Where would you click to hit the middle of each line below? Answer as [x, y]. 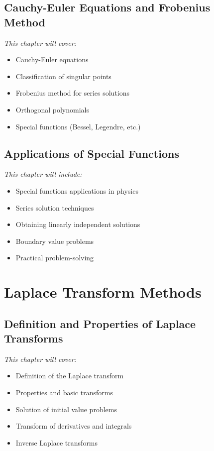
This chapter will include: [43, 174]
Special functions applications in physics [77, 190]
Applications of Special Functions [92, 153]
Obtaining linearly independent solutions [78, 224]
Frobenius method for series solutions [73, 93]
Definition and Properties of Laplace [100, 323]
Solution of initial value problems [66, 409]
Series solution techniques [55, 207]
